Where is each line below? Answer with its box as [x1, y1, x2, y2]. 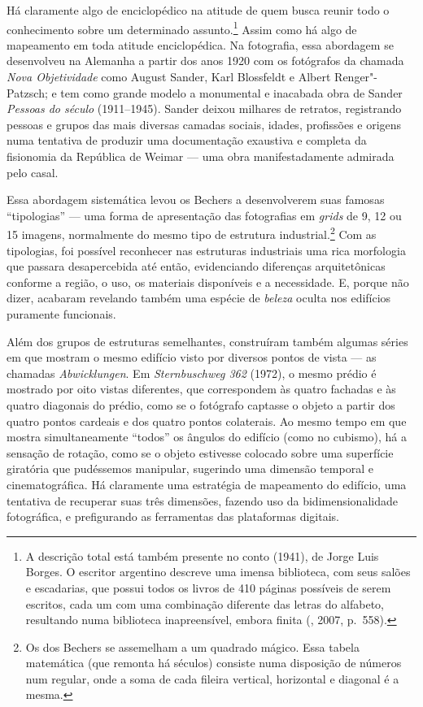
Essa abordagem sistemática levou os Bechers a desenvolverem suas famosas [7, 191, 385, 208]
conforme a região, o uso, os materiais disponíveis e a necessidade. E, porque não [7, 273, 409, 290]
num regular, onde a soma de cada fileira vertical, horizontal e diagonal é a [25, 670, 399, 687]
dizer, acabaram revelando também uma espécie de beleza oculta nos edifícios [7, 289, 391, 306]
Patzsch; [7, 84, 48, 101]
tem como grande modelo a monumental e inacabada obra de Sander [60, 84, 403, 101]
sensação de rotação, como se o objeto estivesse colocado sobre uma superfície [7, 444, 394, 461]
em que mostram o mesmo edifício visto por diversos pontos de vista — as [7, 349, 377, 366]
